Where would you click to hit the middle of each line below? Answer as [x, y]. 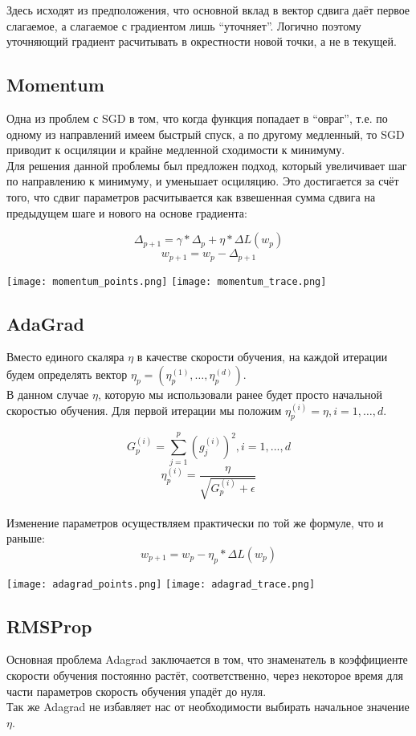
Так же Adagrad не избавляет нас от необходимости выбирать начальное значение [208, 707]
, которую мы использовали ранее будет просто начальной [240, 394]
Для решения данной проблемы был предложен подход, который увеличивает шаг [207, 165]
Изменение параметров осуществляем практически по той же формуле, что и [195, 522]
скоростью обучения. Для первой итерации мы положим [144, 410]
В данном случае [48, 394]
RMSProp [49, 626]
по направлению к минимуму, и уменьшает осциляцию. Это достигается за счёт [203, 181]
